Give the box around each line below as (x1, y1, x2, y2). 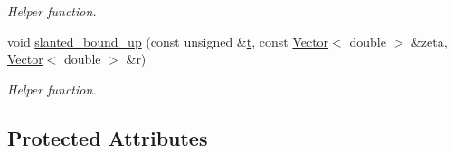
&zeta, (411, 31, 448, 50)
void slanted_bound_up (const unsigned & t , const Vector (7, 31, 329, 50)
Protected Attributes (7, 123, 208, 151)
